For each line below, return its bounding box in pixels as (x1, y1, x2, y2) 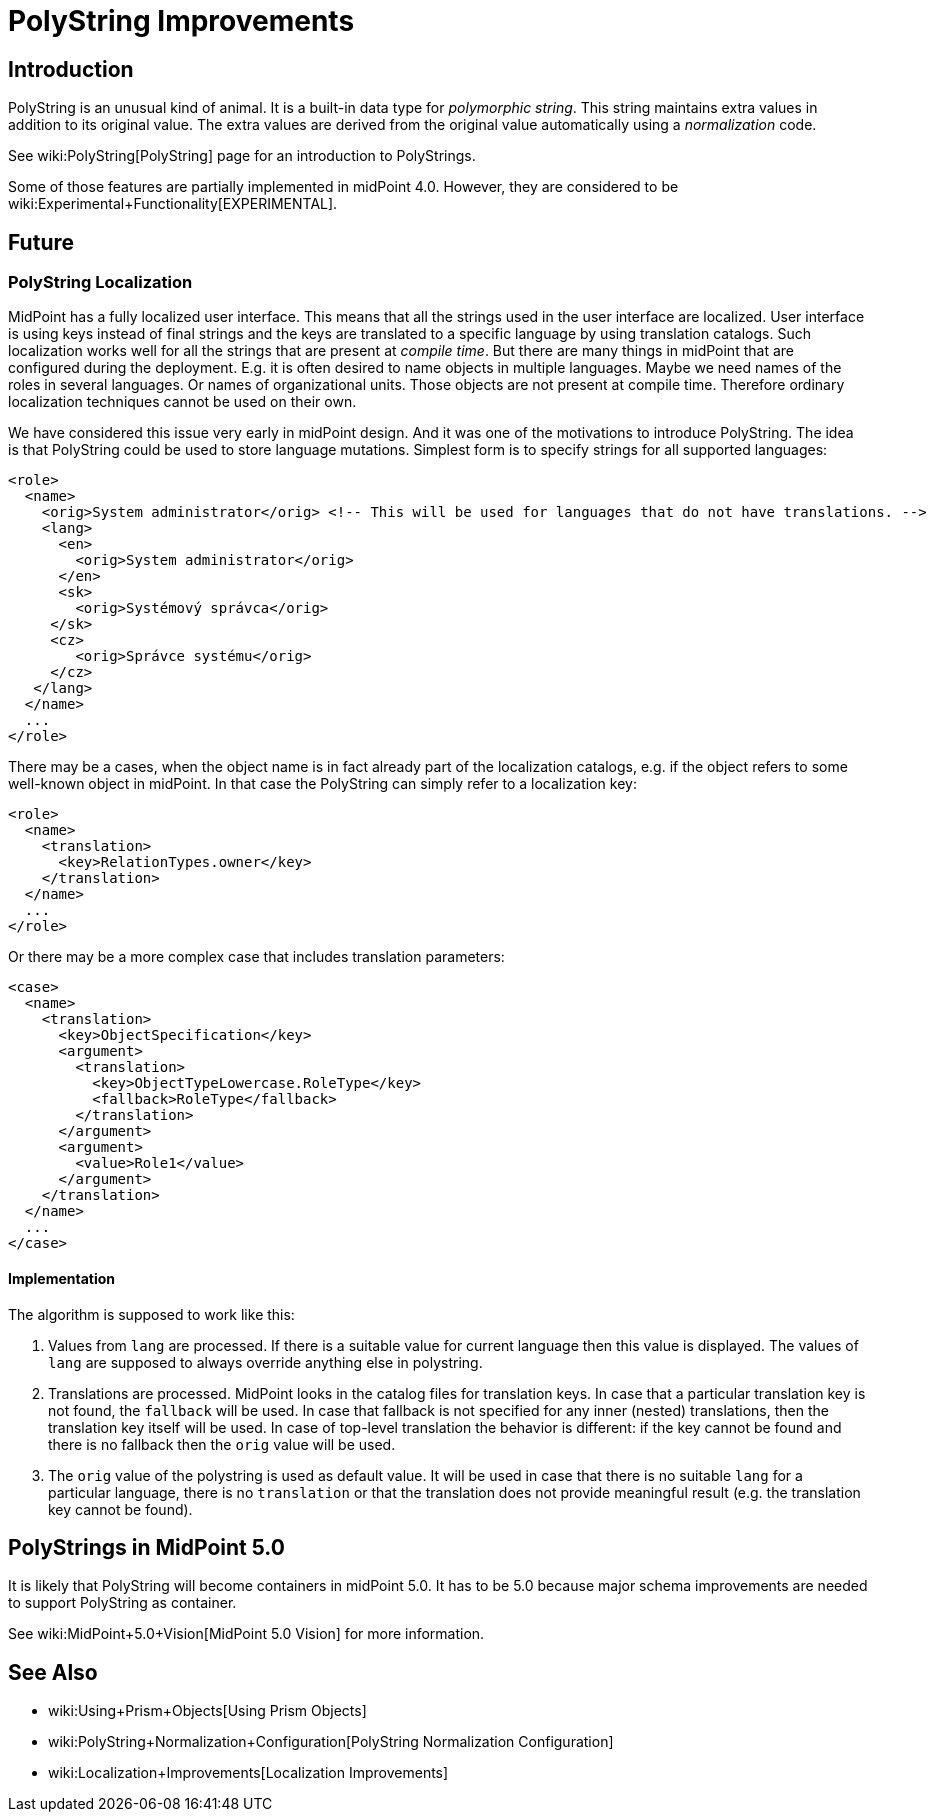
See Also (8, 1659, 98, 1685)
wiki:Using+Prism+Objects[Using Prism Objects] (48, 1702, 367, 1720)
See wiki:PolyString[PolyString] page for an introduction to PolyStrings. (8, 147, 476, 165)
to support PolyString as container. (8, 1594, 237, 1612)
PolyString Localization (8, 272, 193, 293)
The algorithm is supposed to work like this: (8, 1305, 295, 1323)
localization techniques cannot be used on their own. (8, 393, 357, 411)
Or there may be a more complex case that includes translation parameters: (8, 948, 505, 966)
